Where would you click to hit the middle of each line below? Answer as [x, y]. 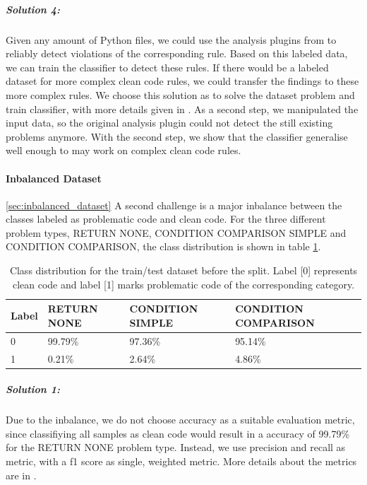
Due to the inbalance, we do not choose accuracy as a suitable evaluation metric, [180, 420]
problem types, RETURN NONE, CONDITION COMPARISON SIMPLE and [176, 232]
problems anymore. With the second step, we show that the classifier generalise [177, 136]
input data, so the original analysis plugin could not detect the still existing [169, 123]
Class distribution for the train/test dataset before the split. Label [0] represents [183, 270]
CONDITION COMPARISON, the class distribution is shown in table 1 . [163, 246]
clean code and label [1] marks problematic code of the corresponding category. [183, 284]
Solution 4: [33, 9]
